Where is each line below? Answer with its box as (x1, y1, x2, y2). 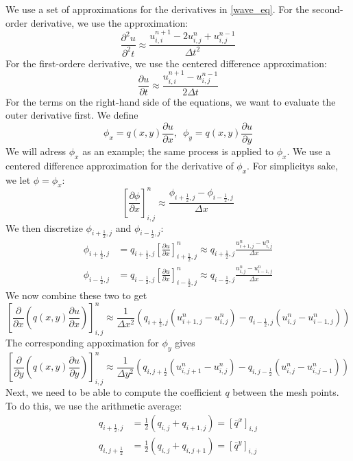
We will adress (5, 143, 66, 158)
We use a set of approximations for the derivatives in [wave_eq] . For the (5, 2, 309, 16)
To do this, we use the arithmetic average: (5, 398, 182, 412)
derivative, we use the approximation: (30, 15, 188, 29)
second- (312, 2, 343, 16)
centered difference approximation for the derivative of (5, 158, 234, 172)
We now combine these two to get (5, 287, 147, 302)
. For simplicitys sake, (247, 158, 338, 172)
